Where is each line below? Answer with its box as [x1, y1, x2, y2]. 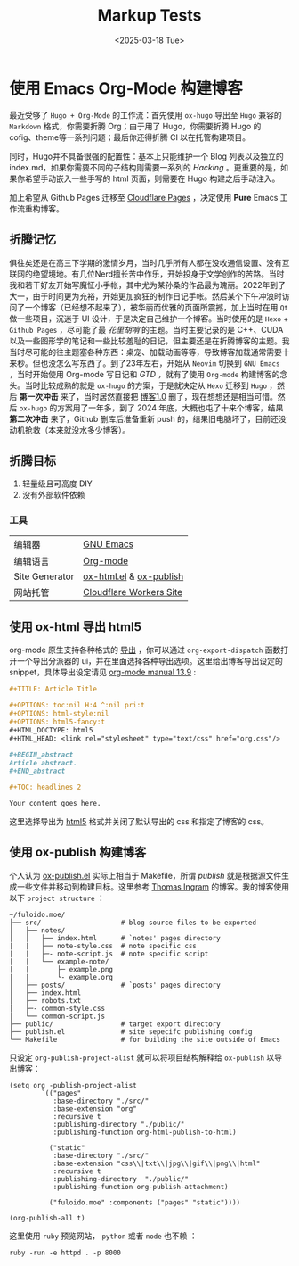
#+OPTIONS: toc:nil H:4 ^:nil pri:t [9, 701, 145, 710]
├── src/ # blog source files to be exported [9, 918, 256, 927]
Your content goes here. [9, 799, 101, 808]
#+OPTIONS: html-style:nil [9, 709, 109, 718]
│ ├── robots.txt [9, 996, 82, 1005]
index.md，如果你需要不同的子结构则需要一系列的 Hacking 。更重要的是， [9, 161, 281, 172]
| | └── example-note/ [9, 956, 109, 966]
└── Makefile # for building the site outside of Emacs [9, 1035, 280, 1044]
